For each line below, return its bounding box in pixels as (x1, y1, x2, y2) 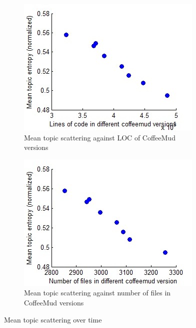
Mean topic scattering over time (4, 314, 102, 324)
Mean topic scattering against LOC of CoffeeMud (24, 132, 175, 142)
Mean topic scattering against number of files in (24, 287, 171, 298)
